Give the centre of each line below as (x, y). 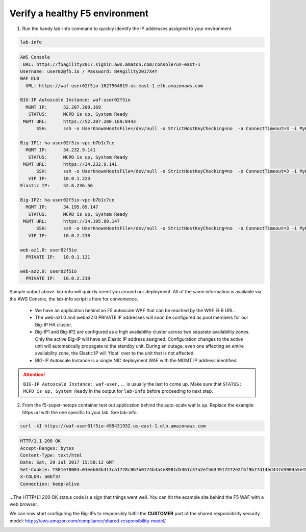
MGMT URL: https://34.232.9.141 (70, 164)
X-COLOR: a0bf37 (41, 477)
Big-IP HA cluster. (54, 324)
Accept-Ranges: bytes (47, 448)
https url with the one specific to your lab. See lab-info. (80, 412)
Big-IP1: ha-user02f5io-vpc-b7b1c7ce (67, 143)
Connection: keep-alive (50, 484)
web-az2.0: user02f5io (48, 271)
